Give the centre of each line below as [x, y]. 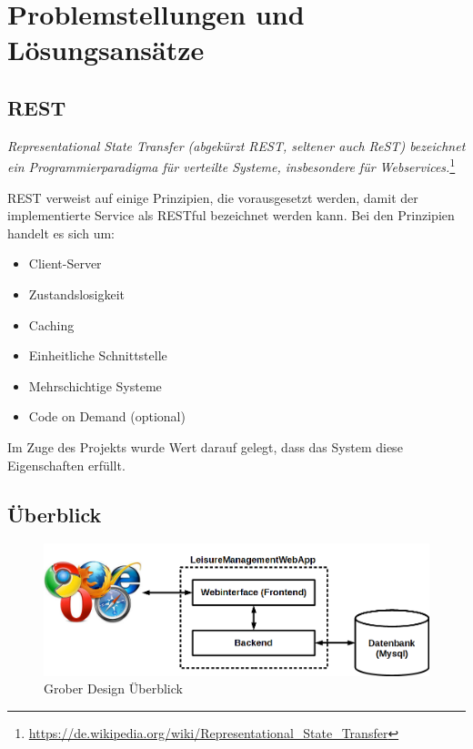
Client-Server [65, 263]
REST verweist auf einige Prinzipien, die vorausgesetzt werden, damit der [213, 197]
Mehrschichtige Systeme [95, 385]
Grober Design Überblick [113, 688]
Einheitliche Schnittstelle [98, 355]
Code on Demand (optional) [107, 416]
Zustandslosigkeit [77, 294]
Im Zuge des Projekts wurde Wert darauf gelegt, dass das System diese [205, 446]
